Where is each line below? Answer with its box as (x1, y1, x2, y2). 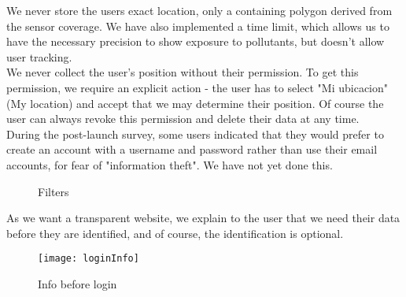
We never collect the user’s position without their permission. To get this (6, 64, 359, 80)
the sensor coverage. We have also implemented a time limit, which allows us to (6, 17, 389, 34)
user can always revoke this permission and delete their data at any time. (6, 110, 360, 127)
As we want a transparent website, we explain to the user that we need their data (6, 210, 400, 226)
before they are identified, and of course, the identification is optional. (6, 225, 344, 241)
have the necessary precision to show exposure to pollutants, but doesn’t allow (6, 33, 385, 50)
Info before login (38, 275, 117, 291)
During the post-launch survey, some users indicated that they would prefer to (6, 125, 384, 142)
